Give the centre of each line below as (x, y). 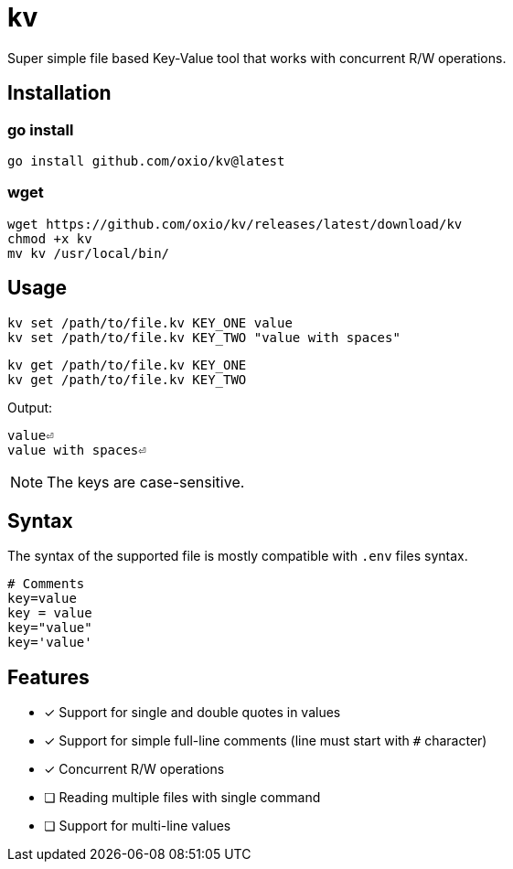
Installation (59, 93)
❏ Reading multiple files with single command (182, 798)
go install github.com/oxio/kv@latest (146, 161)
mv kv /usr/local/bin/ (89, 253)
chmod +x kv (50, 238)
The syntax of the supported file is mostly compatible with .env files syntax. (238, 556)
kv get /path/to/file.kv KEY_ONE (127, 365)
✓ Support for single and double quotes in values (192, 713)
